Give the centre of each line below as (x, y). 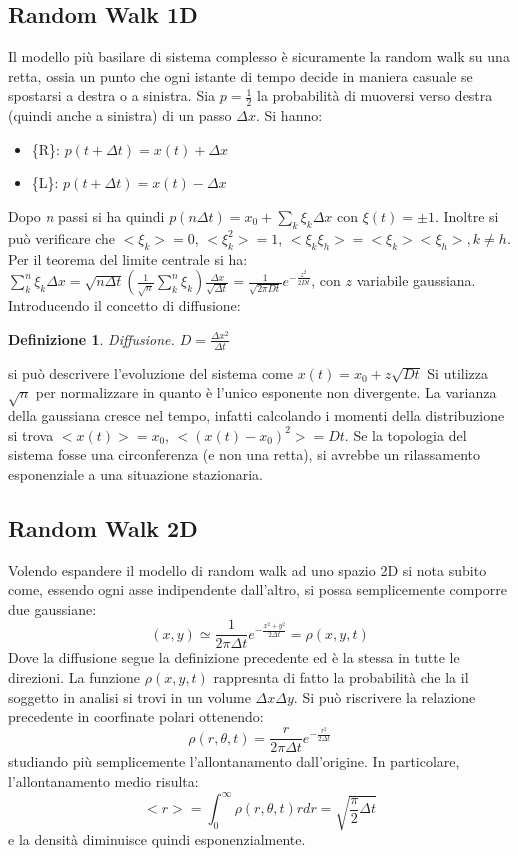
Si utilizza (457, 372)
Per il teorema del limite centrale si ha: (128, 258)
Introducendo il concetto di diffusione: (124, 305)
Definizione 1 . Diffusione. (91, 338)
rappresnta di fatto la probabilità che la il (341, 676)
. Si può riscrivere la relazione (384, 696)
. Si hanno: (289, 115)
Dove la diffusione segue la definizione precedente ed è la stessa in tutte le (234, 657)
